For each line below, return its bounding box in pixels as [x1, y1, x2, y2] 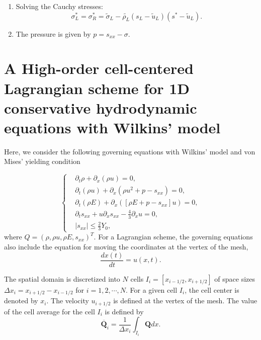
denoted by [4, 295, 38, 306]
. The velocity [46, 295, 89, 306]
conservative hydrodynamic [4, 97, 197, 118]
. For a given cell [126, 284, 178, 295]
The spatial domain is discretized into [4, 273, 120, 284]
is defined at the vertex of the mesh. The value [113, 295, 257, 306]
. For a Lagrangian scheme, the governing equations [94, 231, 253, 242]
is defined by [105, 306, 144, 316]
